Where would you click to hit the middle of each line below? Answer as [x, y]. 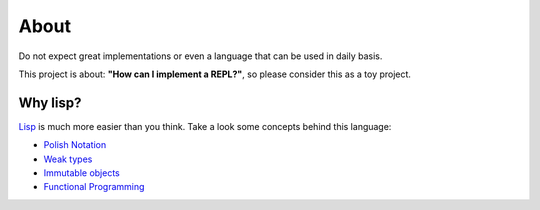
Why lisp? [50, 102]
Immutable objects [81, 173]
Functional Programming [94, 187]
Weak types [68, 159]
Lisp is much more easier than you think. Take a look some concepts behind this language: [205, 126]
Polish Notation [75, 145]
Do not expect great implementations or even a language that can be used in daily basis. [200, 56]
